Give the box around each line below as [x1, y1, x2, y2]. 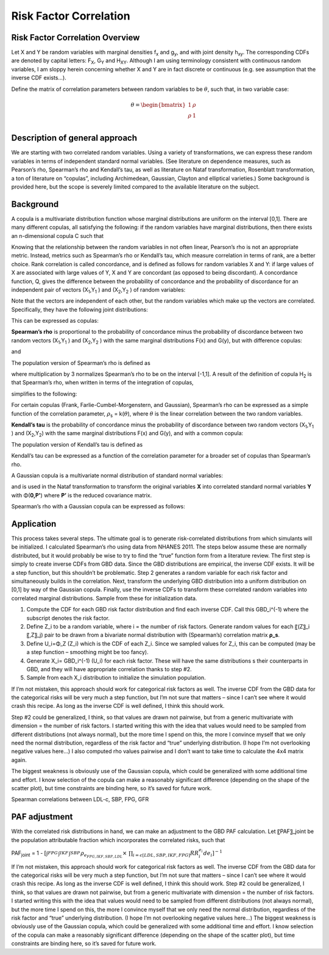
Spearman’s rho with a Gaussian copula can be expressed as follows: [11, 503, 185, 510]
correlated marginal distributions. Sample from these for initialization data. [11, 594, 197, 602]
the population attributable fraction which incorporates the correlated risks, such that [11, 836, 225, 843]
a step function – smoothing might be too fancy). [26, 649, 149, 656]
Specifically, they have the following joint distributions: [11, 306, 149, 313]
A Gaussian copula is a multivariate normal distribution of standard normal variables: [11, 472, 224, 479]
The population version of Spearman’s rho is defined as [11, 359, 150, 366]
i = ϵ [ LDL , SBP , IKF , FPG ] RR [132, 849, 199, 858]
